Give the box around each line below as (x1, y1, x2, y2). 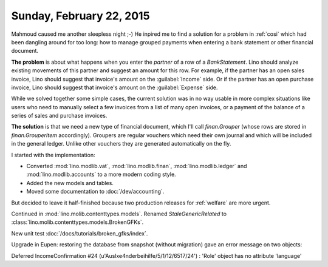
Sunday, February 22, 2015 (11, 9, 150, 22)
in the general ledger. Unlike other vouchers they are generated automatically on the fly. (11, 140, 231, 147)
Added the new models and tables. (26, 179, 114, 186)
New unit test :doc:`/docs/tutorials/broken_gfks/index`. (11, 229, 148, 237)
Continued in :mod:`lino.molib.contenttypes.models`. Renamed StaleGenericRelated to (11, 210, 227, 217)
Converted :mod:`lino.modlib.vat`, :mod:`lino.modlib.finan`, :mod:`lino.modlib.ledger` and (26, 163, 247, 170)
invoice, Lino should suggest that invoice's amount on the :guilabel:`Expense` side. (11, 84, 218, 91)
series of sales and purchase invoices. (11, 112, 108, 120)
